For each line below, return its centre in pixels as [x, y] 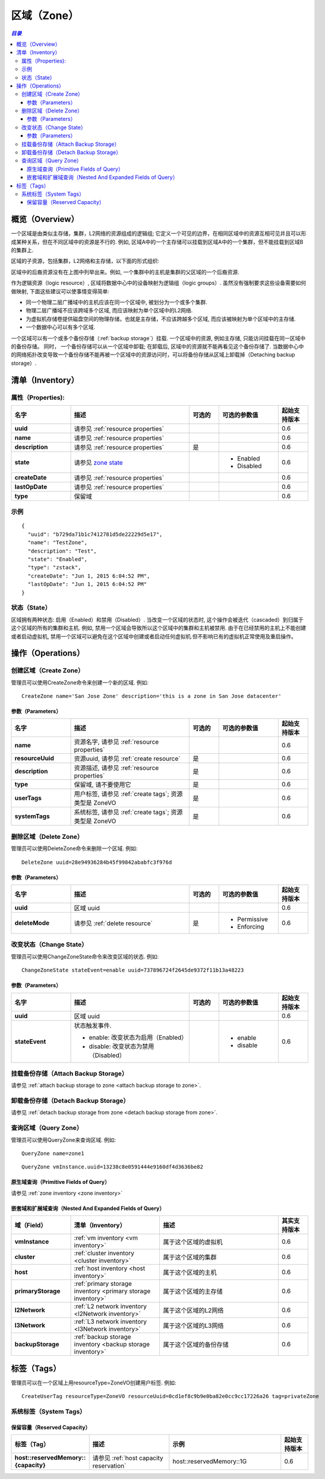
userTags [28, 798]
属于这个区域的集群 [190, 1257]
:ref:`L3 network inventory [111, 1322]
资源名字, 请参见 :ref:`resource [116, 742]
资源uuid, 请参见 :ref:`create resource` [127, 759]
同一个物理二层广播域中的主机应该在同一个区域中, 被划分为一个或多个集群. [117, 302]
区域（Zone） [45, 15]
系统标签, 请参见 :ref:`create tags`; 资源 [128, 812]
